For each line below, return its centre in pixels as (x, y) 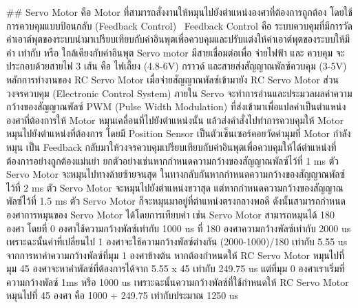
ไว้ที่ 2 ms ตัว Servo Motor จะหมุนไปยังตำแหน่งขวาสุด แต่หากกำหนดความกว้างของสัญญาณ (175, 187)
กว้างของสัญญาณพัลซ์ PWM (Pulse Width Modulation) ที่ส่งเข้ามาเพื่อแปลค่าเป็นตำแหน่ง (176, 106)
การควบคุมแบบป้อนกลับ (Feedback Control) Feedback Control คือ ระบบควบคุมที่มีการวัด (179, 25)
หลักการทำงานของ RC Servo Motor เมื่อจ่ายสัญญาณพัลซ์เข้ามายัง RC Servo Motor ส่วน (172, 79)
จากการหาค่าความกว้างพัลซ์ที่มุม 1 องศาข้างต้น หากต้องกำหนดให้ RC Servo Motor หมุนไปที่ (176, 255)
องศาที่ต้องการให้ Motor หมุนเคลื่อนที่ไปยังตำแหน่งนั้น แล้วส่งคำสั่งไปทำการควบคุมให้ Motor (175, 120)
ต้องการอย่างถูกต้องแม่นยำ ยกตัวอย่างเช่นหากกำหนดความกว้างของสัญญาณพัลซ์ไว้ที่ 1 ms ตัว (172, 160)
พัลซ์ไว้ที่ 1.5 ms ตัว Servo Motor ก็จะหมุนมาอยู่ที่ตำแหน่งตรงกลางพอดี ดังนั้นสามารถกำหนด (176, 201)
